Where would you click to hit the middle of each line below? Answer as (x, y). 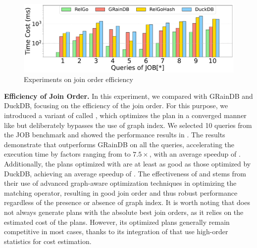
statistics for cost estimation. (48, 241)
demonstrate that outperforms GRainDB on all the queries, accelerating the (119, 144)
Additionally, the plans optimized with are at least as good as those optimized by (128, 164)
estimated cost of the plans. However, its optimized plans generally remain (117, 222)
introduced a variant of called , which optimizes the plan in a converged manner (125, 115)
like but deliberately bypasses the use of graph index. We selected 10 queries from (128, 125)
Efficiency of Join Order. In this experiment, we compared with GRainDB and (128, 96)
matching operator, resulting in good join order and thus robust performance (121, 192)
